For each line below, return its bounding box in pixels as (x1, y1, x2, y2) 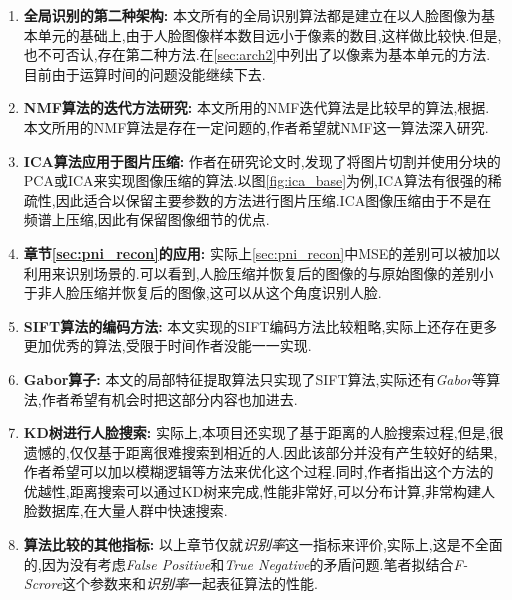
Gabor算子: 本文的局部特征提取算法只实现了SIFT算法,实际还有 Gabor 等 (23, 368, 487, 389)
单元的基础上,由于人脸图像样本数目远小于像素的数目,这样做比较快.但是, (37, 24, 502, 45)
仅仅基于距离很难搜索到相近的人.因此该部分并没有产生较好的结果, (69, 441, 498, 462)
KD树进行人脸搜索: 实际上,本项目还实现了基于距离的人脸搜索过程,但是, (23, 422, 490, 443)
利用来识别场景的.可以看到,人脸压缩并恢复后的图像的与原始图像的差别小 (23, 262, 494, 283)
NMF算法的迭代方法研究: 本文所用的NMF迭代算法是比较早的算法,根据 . (23, 97, 490, 118)
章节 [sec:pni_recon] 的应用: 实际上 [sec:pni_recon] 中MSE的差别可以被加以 (23, 242, 501, 263)
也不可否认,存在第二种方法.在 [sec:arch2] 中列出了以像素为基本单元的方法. (23, 44, 491, 65)
